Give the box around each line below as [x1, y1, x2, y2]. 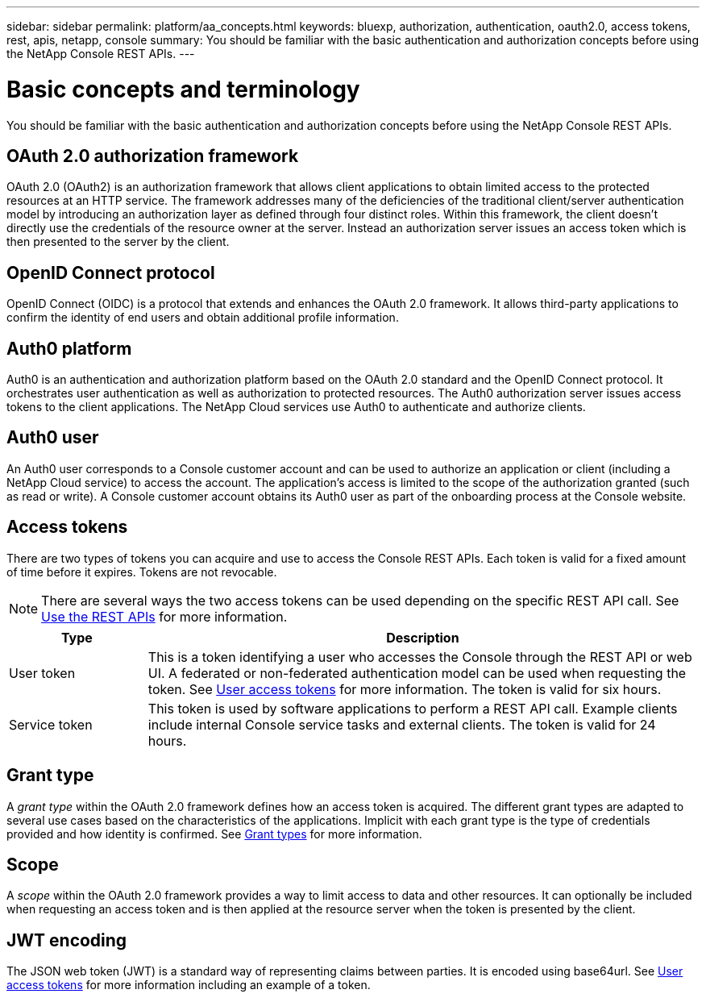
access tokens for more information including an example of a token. [6, 978, 371, 992]
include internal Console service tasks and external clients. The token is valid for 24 [147, 716, 656, 733]
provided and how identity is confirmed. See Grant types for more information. [6, 826, 422, 841]
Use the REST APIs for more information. [41, 608, 288, 625]
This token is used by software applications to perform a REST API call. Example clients [147, 700, 678, 717]
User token [9, 664, 76, 681]
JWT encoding [6, 929, 127, 950]
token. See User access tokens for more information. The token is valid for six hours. [147, 680, 662, 697]
